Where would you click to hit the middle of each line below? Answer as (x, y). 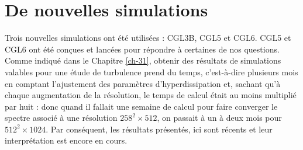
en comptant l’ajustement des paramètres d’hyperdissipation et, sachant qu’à (143, 83)
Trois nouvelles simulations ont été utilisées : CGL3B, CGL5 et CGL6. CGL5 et (148, 38)
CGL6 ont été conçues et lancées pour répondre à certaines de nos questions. (142, 49)
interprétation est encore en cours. (66, 140)
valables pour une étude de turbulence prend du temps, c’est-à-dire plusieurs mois (151, 71)
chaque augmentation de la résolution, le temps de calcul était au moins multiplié (151, 95)
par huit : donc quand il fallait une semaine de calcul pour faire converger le (141, 106)
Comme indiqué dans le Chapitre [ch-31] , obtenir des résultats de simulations (143, 60)
